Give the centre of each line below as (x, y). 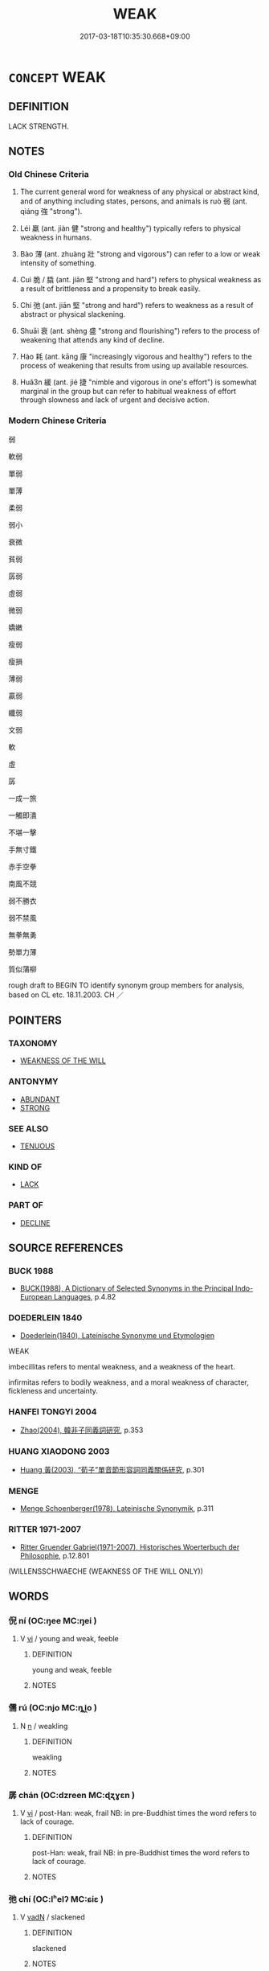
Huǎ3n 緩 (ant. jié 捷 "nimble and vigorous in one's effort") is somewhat (138, 382)
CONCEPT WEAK (57, 77)
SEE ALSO (29, 1128)
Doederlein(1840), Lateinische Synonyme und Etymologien (117, 1335)
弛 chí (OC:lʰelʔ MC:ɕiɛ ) (56, 1899)
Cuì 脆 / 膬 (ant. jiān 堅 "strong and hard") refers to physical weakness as (141, 280)
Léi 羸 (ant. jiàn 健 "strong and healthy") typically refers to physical (130, 228)
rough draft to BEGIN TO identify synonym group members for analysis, (126, 985)
